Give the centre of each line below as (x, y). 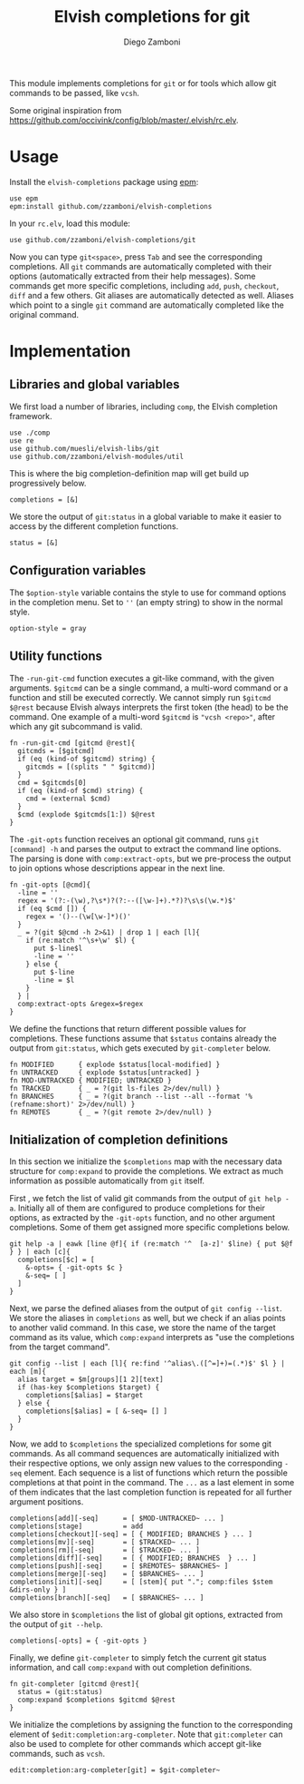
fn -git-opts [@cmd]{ (50, 885)
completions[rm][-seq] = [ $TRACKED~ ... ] (105, 1550)
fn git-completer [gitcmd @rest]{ (75, 1684)
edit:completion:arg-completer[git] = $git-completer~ (115, 1770)
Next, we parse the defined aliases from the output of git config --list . (146, 1309)
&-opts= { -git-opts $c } (75, 1268)
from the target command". (60, 1347)
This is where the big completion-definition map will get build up (129, 473)
